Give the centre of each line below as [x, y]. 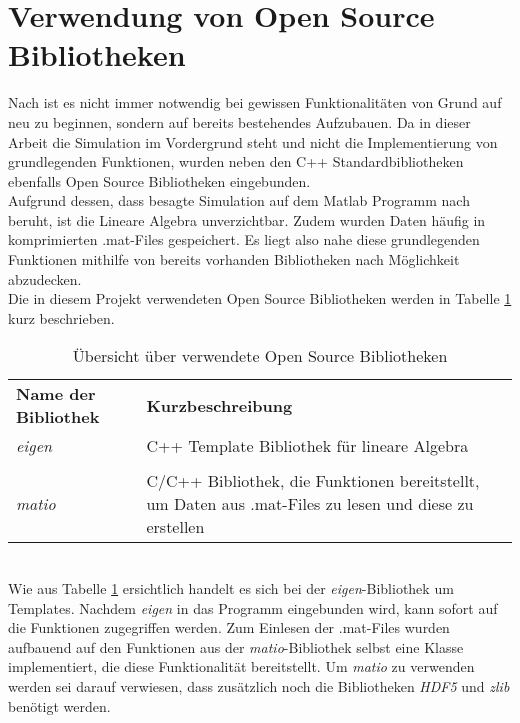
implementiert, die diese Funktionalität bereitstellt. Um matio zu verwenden [241, 666]
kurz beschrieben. [61, 317]
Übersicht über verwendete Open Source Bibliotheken [260, 356]
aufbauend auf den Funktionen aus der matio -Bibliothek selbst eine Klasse [236, 646]
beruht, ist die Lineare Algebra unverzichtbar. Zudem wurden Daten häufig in [247, 219]
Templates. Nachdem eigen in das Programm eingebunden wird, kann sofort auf [253, 607]
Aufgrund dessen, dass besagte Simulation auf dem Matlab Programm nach [239, 200]
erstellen [175, 527]
